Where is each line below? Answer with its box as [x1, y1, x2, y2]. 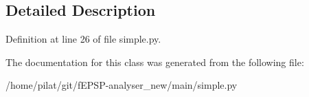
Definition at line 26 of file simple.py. [5, 32, 161, 46]
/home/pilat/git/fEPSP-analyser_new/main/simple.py [5, 78, 238, 92]
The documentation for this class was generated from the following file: [5, 54, 304, 69]
